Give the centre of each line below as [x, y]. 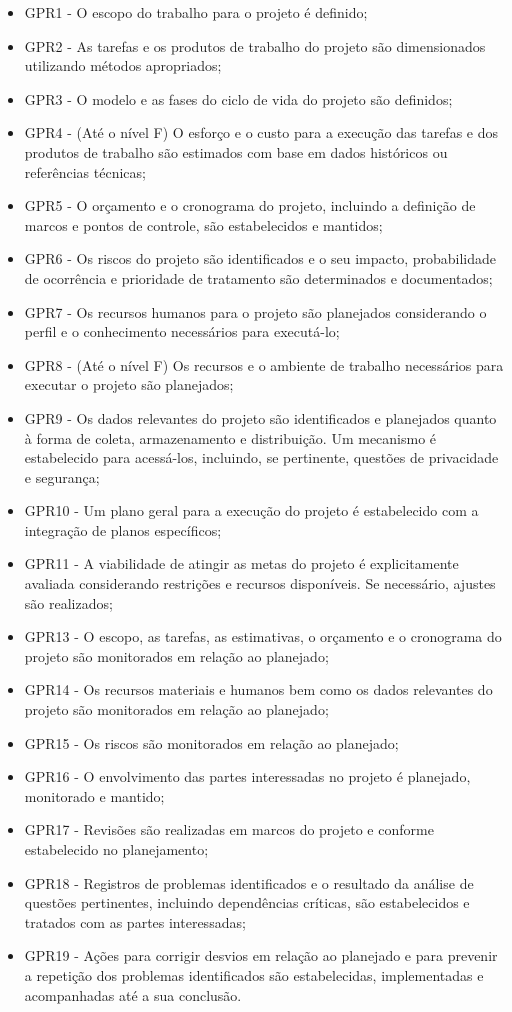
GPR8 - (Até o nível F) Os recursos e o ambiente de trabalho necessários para [264, 364]
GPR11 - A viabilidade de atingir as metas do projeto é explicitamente [241, 563]
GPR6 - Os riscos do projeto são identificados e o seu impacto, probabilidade [260, 258]
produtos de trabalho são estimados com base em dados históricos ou [236, 151]
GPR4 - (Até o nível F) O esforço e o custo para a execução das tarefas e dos [261, 132]
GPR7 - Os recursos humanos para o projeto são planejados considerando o [255, 311]
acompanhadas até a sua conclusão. [133, 994]
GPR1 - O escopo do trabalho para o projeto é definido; [196, 12]
